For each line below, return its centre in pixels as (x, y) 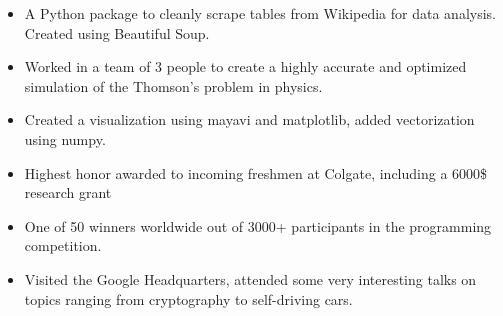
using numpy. (65, 138)
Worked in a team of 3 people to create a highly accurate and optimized (245, 66)
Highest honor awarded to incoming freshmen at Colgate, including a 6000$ (256, 172)
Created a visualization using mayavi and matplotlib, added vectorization (249, 119)
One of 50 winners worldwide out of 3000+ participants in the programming (258, 225)
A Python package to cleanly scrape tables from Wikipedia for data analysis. (260, 13)
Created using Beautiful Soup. (117, 32)
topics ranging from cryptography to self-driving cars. (188, 298)
